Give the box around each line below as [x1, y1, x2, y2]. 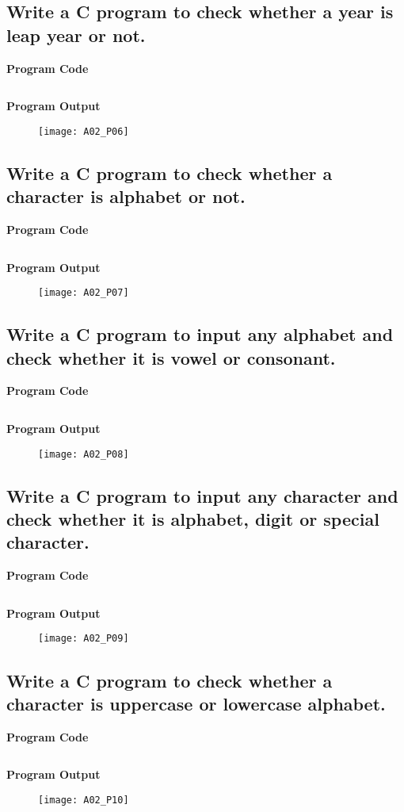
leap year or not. [6, 22, 146, 47]
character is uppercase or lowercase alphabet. [6, 691, 386, 715]
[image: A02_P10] [38, 794, 129, 806]
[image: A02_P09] [38, 633, 129, 645]
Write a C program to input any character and [6, 483, 398, 507]
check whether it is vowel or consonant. [6, 345, 336, 370]
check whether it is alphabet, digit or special [6, 507, 379, 531]
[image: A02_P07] [38, 287, 129, 299]
